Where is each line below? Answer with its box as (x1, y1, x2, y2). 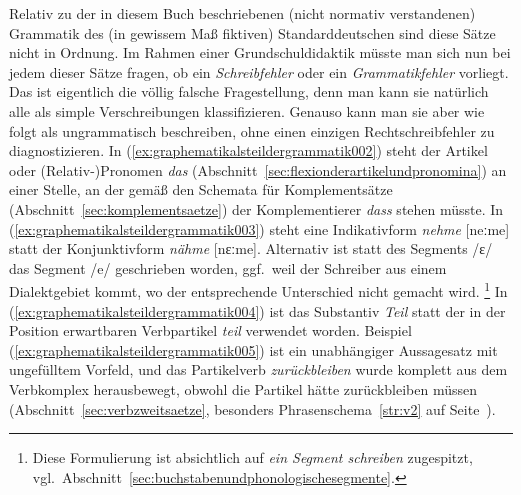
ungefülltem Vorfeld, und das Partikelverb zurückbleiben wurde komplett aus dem (9, 359, 508, 380)
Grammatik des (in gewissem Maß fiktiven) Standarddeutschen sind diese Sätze (9, 22, 496, 43)
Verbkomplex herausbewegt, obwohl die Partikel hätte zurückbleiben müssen (9, 378, 478, 399)
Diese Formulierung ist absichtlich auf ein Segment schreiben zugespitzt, (32, 447, 473, 468)
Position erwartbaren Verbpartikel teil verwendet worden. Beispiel (9, 320, 412, 341)
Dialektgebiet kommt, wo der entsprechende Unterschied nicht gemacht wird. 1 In (9, 278, 508, 301)
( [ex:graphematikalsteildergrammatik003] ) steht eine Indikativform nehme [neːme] (9, 218, 510, 239)
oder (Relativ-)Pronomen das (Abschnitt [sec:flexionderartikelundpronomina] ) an (9, 159, 507, 180)
